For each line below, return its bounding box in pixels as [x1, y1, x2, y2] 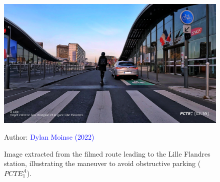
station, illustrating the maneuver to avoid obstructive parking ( [4, 158, 201, 169]
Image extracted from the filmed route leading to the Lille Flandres [4, 148, 210, 159]
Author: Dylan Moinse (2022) [4, 132, 94, 142]
